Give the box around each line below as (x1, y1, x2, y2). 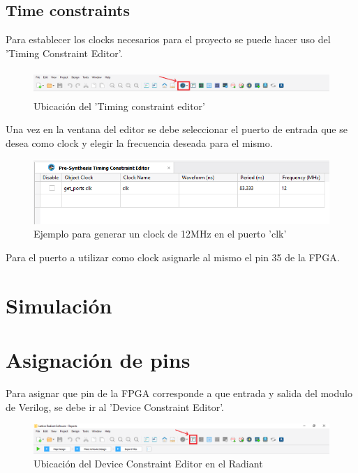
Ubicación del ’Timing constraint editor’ (33, 98, 205, 113)
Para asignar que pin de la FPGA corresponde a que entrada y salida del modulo (6, 386, 352, 401)
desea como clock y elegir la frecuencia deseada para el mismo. (6, 135, 273, 150)
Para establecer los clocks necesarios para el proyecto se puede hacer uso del (6, 32, 331, 47)
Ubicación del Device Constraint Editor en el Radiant (33, 456, 263, 470)
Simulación (6, 290, 112, 319)
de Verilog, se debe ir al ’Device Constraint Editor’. (6, 399, 224, 414)
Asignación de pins (6, 346, 191, 374)
